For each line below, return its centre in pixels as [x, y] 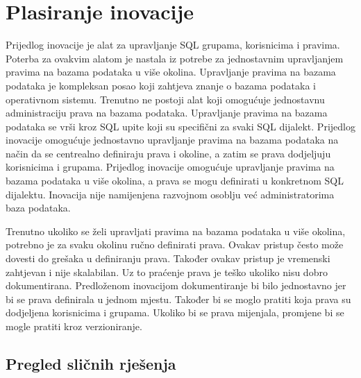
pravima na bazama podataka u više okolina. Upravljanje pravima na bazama [171, 72]
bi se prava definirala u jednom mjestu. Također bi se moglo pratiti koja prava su [178, 299]
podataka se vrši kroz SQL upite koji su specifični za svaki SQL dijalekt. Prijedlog [180, 126]
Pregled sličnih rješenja [91, 363]
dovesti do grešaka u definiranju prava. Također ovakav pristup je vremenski [168, 258]
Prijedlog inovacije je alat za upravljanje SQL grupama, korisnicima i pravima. [173, 45]
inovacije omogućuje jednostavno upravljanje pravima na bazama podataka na [172, 140]
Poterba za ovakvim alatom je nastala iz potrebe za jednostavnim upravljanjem [175, 58]
